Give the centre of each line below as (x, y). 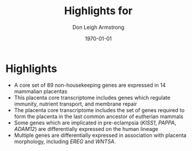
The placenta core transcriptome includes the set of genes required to (99, 110)
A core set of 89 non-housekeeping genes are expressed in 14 (90, 85)
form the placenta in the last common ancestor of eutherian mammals (99, 116)
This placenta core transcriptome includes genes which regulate (92, 97)
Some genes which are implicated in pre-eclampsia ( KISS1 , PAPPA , (95, 123)
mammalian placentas (41, 91)
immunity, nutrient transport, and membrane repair (75, 104)
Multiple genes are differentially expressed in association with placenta (100, 135)
